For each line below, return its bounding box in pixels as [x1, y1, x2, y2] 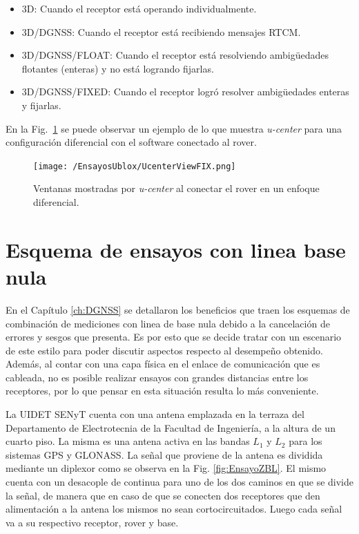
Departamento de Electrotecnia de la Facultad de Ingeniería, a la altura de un [6, 420, 336, 435]
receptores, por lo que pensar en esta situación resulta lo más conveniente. [6, 383, 319, 398]
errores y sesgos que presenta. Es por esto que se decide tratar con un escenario [6, 330, 342, 344]
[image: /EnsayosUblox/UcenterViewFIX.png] [33, 161, 236, 171]
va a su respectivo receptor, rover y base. [6, 515, 179, 529]
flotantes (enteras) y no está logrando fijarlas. [21, 61, 214, 75]
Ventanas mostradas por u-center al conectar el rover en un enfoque [33, 181, 320, 196]
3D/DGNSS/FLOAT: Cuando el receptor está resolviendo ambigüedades [21, 48, 329, 62]
